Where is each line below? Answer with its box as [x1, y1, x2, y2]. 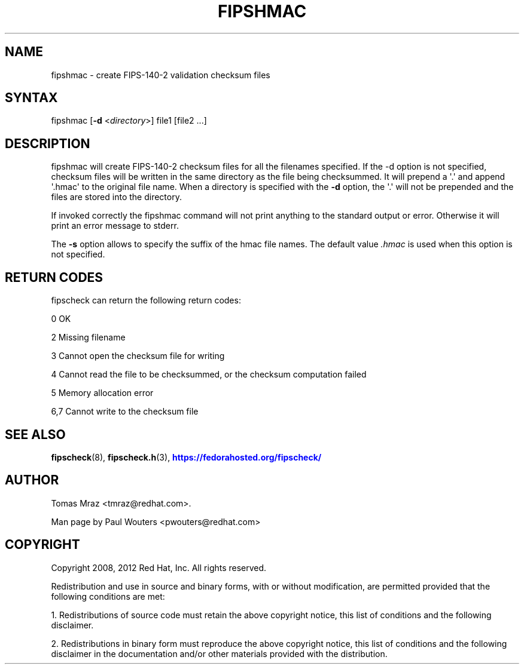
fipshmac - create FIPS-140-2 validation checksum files [51, 69, 270, 80]
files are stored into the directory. [51, 192, 182, 202]
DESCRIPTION [5, 136, 90, 151]
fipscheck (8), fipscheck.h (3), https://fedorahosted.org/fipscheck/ [51, 452, 322, 462]
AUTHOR [5, 472, 59, 488]
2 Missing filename [51, 332, 126, 343]
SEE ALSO [5, 426, 66, 442]
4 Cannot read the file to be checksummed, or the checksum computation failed [51, 369, 367, 380]
